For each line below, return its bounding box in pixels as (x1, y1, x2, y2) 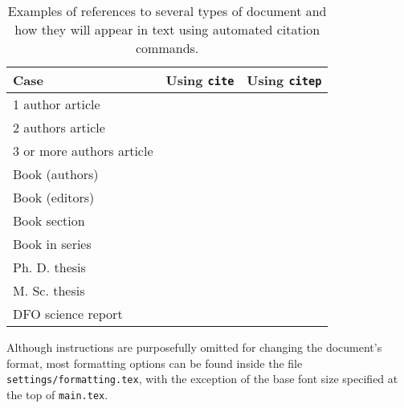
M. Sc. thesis (13, 281, 85, 300)
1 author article (13, 95, 100, 113)
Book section (13, 211, 85, 230)
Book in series (13, 235, 92, 253)
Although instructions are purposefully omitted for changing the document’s (6, 339, 382, 355)
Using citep (247, 71, 322, 89)
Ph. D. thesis (13, 258, 86, 276)
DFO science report (13, 304, 123, 323)
